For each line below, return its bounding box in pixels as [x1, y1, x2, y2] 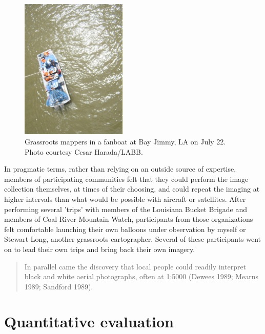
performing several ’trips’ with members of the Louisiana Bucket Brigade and [4, 203, 248, 214]
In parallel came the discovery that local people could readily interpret [24, 261, 247, 272]
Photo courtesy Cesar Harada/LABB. [25, 146, 143, 157]
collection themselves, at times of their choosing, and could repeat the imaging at [4, 183, 260, 194]
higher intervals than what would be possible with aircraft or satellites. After [4, 193, 246, 204]
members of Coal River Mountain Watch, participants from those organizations [4, 214, 253, 224]
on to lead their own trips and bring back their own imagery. [4, 243, 195, 254]
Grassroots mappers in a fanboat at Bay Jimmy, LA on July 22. [25, 136, 226, 147]
